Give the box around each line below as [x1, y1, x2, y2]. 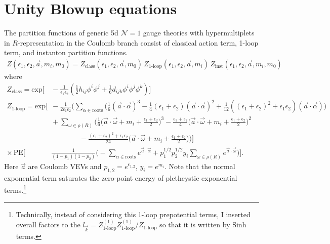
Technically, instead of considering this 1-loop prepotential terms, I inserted [16, 209, 251, 219]
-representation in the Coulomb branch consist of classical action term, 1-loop [17, 37, 259, 48]
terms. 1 [4, 183, 27, 195]
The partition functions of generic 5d [4, 27, 118, 38]
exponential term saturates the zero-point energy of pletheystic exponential [4, 173, 237, 183]
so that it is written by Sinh [159, 219, 246, 230]
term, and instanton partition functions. [4, 47, 128, 58]
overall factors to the [16, 219, 80, 230]
